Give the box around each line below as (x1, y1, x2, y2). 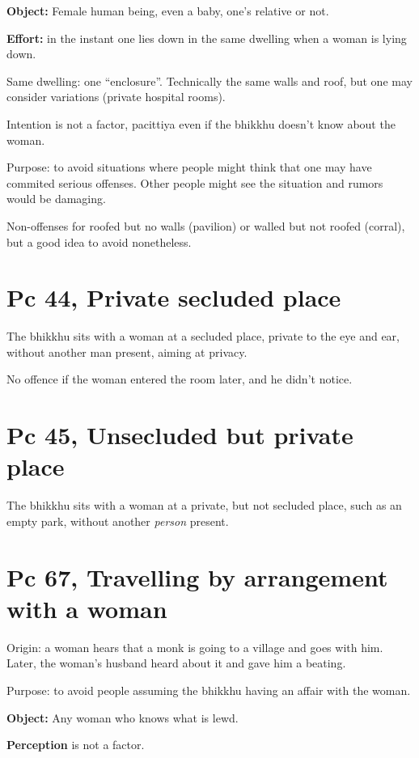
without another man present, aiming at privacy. (6, 343, 248, 360)
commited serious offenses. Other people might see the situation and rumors (6, 174, 383, 191)
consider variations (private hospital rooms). (6, 88, 226, 105)
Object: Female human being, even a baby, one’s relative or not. (6, 2, 329, 19)
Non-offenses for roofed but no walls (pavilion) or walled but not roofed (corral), (6, 217, 405, 234)
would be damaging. (6, 190, 106, 207)
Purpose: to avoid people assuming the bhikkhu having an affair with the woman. (6, 682, 411, 699)
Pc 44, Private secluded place (6, 281, 341, 314)
